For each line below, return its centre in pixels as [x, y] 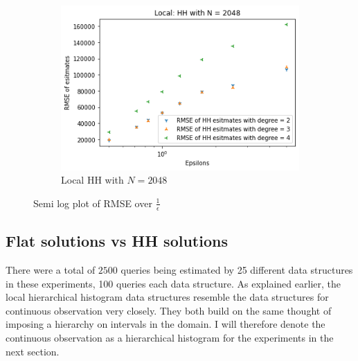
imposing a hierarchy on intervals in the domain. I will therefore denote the [165, 324]
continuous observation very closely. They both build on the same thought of [169, 310]
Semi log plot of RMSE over [93, 203]
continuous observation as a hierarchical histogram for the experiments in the [170, 337]
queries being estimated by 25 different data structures [237, 269]
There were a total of [51, 269]
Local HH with [92, 180]
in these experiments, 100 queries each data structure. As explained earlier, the [173, 283]
